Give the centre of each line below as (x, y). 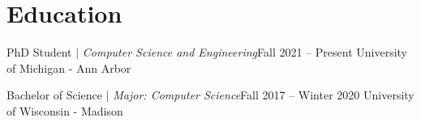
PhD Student (39, 52)
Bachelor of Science (55, 95)
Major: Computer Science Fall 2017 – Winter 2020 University (264, 95)
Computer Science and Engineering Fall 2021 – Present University (245, 52)
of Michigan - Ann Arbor (69, 67)
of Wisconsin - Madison (65, 110)
